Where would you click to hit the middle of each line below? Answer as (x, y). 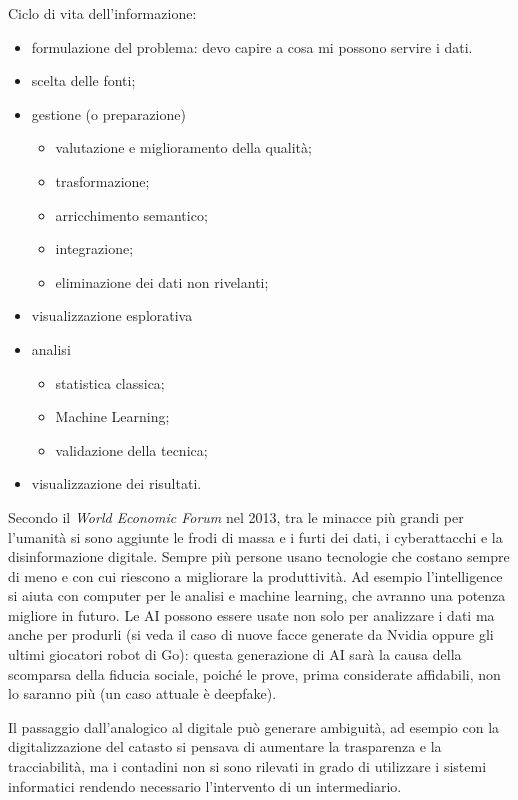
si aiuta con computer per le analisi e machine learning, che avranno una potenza (257, 595)
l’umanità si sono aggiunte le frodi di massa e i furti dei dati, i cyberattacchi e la (255, 536)
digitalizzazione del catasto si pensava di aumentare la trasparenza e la (225, 746)
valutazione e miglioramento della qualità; (183, 147)
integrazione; (94, 248)
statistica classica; (110, 382)
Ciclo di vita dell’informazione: (102, 13)
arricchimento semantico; (131, 214)
